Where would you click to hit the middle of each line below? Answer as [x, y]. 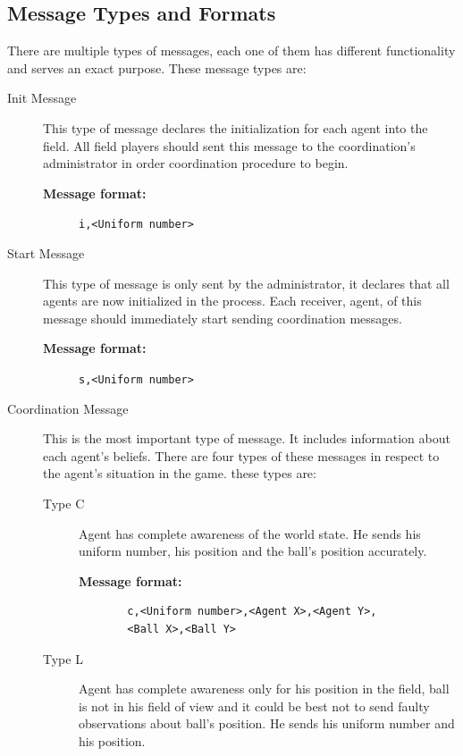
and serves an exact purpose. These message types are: [157, 67]
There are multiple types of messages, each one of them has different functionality [231, 50]
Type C [64, 504]
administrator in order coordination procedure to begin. [196, 163]
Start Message [46, 253]
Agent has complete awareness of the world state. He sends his [250, 533]
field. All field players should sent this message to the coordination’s [229, 145]
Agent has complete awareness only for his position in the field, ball [264, 689]
